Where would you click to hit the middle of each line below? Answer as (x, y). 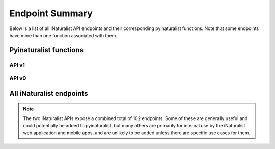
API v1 (17, 65)
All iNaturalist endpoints (49, 93)
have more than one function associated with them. (63, 35)
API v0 (18, 78)
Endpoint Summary (51, 13)
